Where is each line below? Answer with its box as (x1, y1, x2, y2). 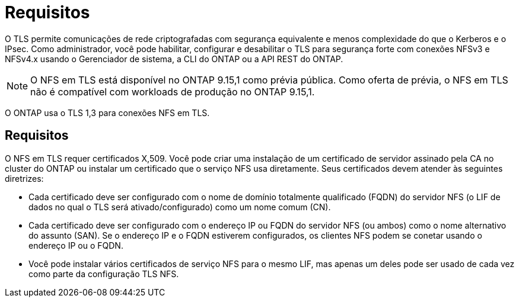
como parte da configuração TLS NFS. (28, 268, 179, 279)
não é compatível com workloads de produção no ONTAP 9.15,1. (30, 85, 315, 98)
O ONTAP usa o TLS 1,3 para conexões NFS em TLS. (5, 107, 210, 118)
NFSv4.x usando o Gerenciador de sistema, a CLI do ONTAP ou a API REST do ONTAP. (5, 53, 343, 64)
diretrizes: (5, 173, 44, 184)
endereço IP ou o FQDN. (28, 240, 123, 250)
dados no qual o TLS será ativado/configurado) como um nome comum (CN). (28, 201, 331, 212)
